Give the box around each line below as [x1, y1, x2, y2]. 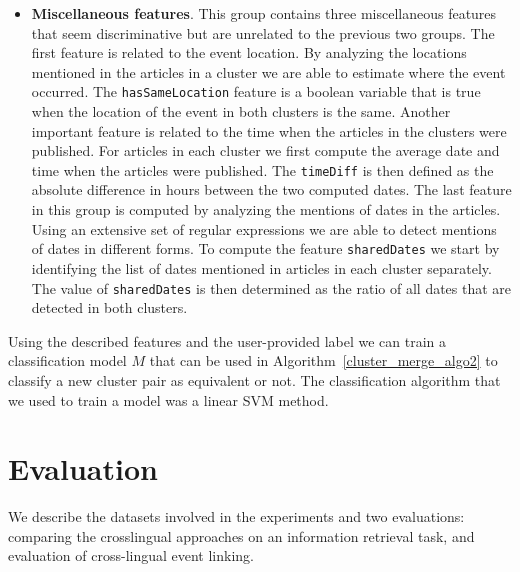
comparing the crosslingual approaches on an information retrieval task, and [8, 525, 475, 546]
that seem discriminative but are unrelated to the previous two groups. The [31, 22, 495, 43]
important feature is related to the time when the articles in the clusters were [31, 120, 507, 141]
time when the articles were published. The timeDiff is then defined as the [31, 159, 494, 180]
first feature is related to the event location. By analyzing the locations [31, 42, 467, 63]
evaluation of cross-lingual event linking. [8, 545, 254, 566]
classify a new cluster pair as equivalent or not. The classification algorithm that [8, 369, 501, 390]
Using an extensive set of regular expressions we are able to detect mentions [31, 218, 497, 239]
